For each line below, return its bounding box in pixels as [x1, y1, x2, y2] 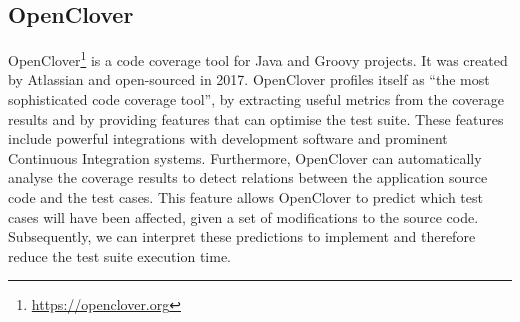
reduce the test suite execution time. [8, 245, 231, 266]
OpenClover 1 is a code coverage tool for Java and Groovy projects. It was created [8, 47, 508, 70]
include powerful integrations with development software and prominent [8, 128, 448, 149]
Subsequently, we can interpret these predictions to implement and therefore [8, 226, 476, 247]
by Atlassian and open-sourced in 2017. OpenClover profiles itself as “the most [8, 69, 490, 90]
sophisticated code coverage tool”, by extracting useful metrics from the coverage [8, 89, 504, 110]
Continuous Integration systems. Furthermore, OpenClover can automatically [8, 147, 482, 168]
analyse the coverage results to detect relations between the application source [8, 167, 488, 188]
